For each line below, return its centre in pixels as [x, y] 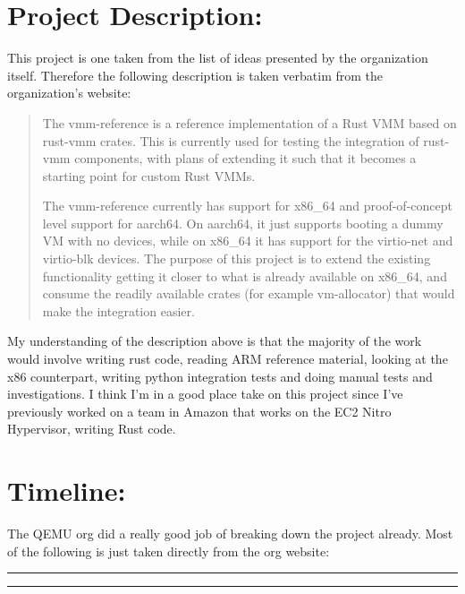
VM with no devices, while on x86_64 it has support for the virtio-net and [248, 241]
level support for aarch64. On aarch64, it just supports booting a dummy [243, 223]
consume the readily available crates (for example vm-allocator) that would [249, 293]
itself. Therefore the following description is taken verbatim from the [195, 75]
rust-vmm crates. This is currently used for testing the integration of [231, 140]
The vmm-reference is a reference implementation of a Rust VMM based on [249, 122]
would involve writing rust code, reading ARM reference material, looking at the [228, 359]
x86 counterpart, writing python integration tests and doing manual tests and [220, 376]
